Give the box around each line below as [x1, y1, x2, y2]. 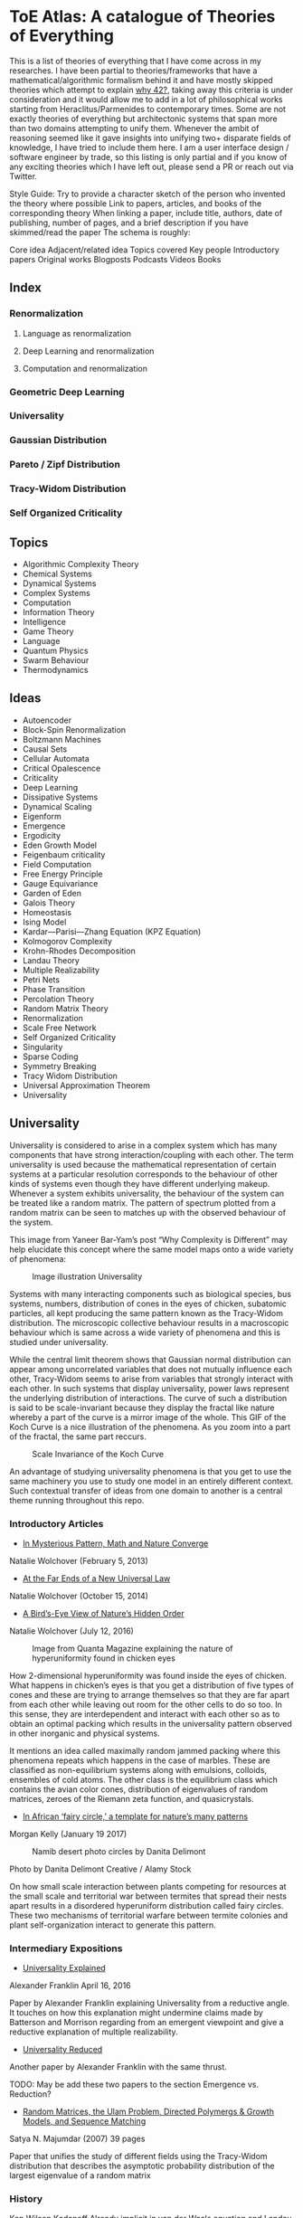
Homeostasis [22, 906, 72, 917]
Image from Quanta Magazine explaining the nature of [32, 1643, 233, 1654]
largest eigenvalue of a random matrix [9, 2170, 151, 2181]
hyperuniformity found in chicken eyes [32, 1653, 176, 1663]
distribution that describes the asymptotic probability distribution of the [9, 2160, 275, 2172]
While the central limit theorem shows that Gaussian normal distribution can [9, 1354, 291, 1365]
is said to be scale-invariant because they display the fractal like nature [9, 1402, 275, 1413]
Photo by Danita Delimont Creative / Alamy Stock [9, 1863, 192, 1874]
